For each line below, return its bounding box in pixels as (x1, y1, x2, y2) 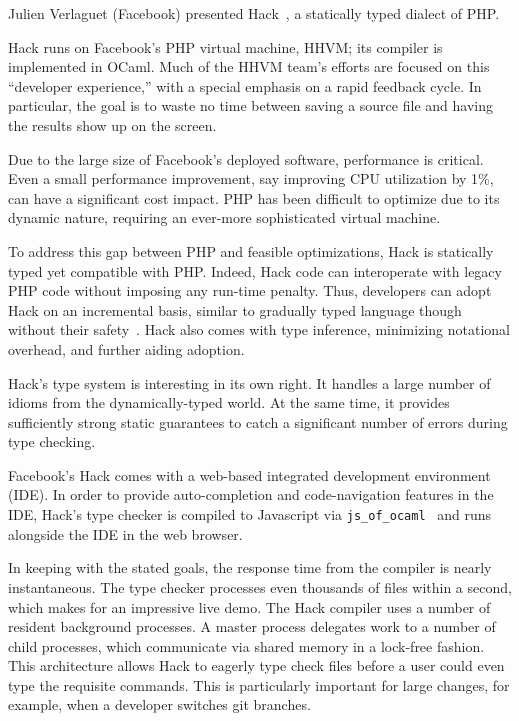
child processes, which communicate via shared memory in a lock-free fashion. (8, 635, 485, 656)
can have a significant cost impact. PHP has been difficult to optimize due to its (8, 187, 500, 208)
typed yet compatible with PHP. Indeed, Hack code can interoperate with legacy (8, 260, 502, 281)
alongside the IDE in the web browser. (8, 523, 243, 544)
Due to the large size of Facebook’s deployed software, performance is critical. (8, 148, 484, 169)
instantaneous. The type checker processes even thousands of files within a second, (8, 576, 512, 597)
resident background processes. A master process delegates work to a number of (8, 616, 496, 637)
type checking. (8, 431, 96, 452)
